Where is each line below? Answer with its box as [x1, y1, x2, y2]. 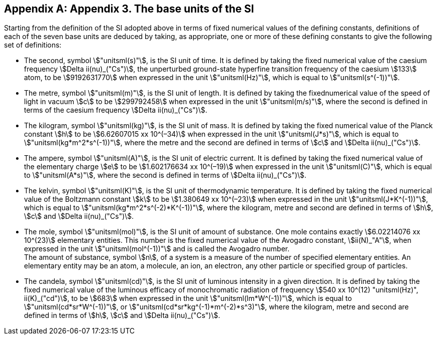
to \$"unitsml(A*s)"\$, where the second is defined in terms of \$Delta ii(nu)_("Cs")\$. [24, 171, 307, 180]
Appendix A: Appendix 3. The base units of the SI [4, 3, 254, 15]
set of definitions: [4, 41, 62, 50]
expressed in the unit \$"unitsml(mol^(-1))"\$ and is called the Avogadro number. [24, 244, 290, 253]
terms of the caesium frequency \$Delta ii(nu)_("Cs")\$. [24, 106, 207, 115]
